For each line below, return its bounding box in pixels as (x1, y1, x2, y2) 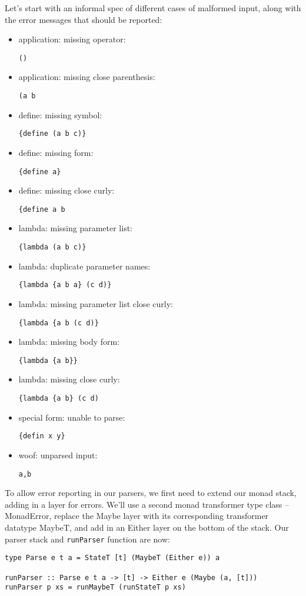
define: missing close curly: (18, 184, 115, 197)
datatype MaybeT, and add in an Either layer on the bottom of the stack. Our (5, 521, 289, 533)
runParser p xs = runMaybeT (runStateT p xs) (5, 583, 186, 592)
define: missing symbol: (18, 108, 102, 121)
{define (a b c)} (18, 129, 87, 138)
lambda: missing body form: (18, 335, 120, 348)
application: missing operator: (18, 33, 126, 45)
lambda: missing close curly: (18, 373, 120, 385)
